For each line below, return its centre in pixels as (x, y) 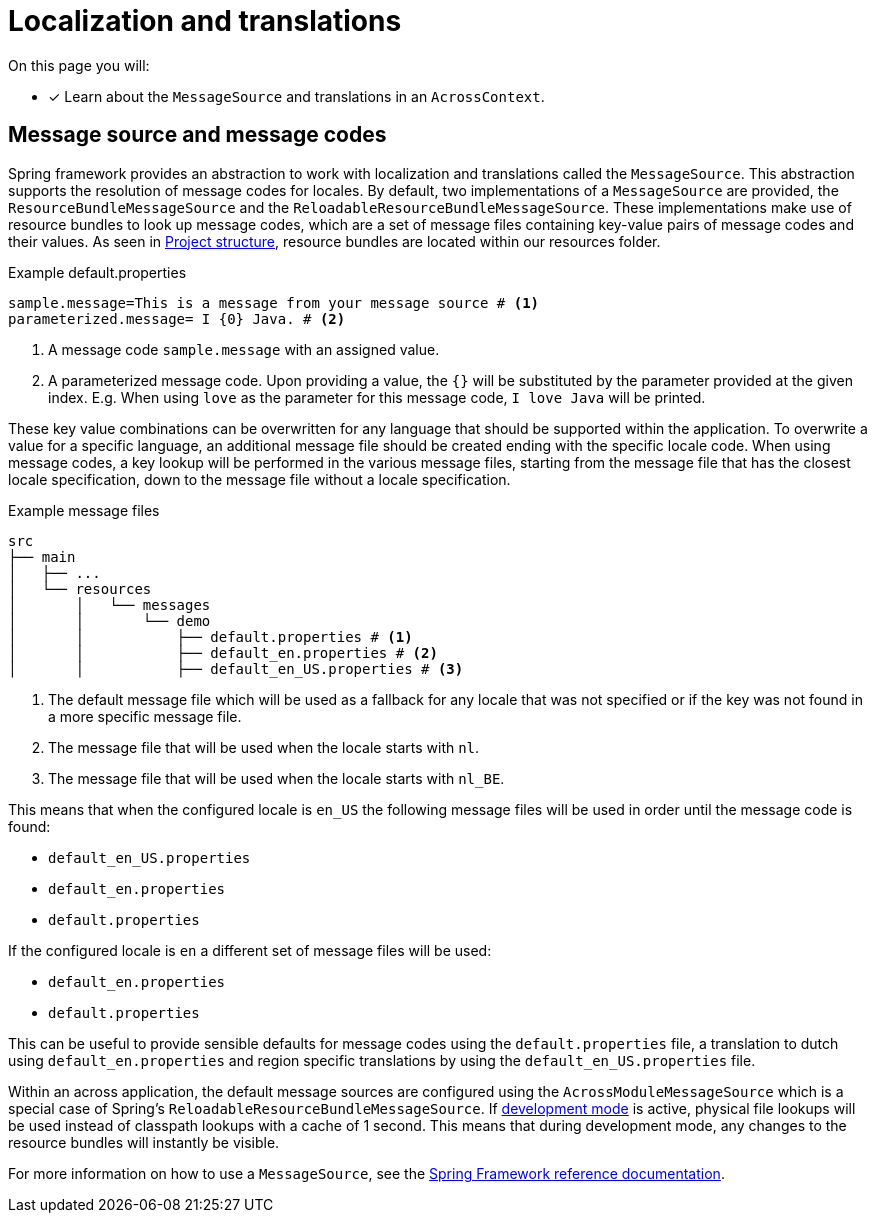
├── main (42, 556)
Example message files (84, 510)
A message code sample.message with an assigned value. (244, 349)
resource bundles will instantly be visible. (144, 1142)
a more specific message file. (145, 716)
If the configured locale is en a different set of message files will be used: (250, 950)
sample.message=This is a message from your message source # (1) (274, 302)
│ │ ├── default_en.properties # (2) (223, 652)
